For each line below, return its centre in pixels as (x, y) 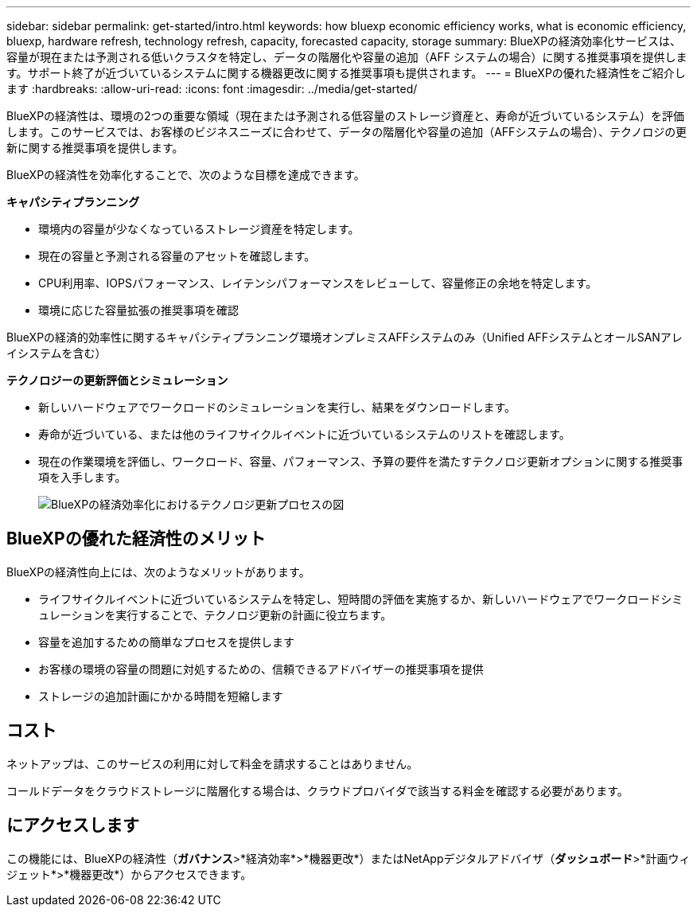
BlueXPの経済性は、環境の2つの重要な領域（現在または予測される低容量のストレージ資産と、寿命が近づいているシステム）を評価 (345, 116)
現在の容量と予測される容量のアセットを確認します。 (177, 256)
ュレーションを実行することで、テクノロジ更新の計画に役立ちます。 (215, 615)
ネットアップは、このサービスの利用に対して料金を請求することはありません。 (212, 763)
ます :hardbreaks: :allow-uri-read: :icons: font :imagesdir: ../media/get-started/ (212, 89)
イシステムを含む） (56, 353)
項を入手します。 (82, 477)
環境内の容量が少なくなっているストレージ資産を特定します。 (199, 229)
